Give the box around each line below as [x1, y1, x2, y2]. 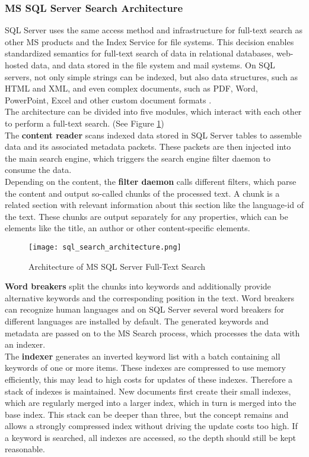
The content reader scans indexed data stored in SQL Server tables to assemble [5, 128, 302, 141]
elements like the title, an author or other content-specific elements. [5, 222, 250, 234]
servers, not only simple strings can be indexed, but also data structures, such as [5, 70, 298, 83]
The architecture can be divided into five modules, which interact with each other [5, 105, 302, 118]
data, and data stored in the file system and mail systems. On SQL [31, 59, 275, 71]
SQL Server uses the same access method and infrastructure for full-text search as [5, 24, 302, 36]
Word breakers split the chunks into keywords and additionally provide [5, 280, 271, 292]
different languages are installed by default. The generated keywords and [5, 314, 269, 327]
